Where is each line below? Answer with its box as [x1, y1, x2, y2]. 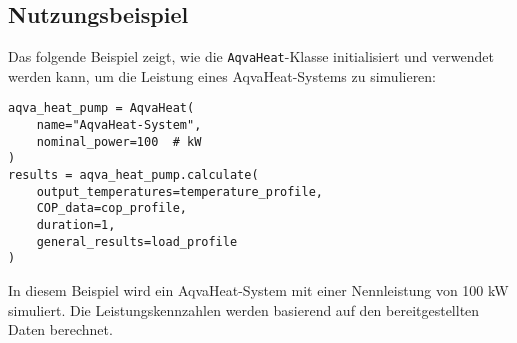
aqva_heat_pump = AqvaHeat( [8, 101, 195, 116]
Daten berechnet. [8, 319, 113, 340]
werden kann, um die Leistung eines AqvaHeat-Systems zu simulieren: [8, 65, 437, 86]
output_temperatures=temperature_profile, [36, 184, 323, 199]
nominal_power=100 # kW [36, 134, 202, 149]
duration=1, [36, 218, 116, 233]
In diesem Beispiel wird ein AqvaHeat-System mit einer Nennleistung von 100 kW [8, 280, 509, 301]
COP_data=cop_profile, [36, 201, 187, 216]
